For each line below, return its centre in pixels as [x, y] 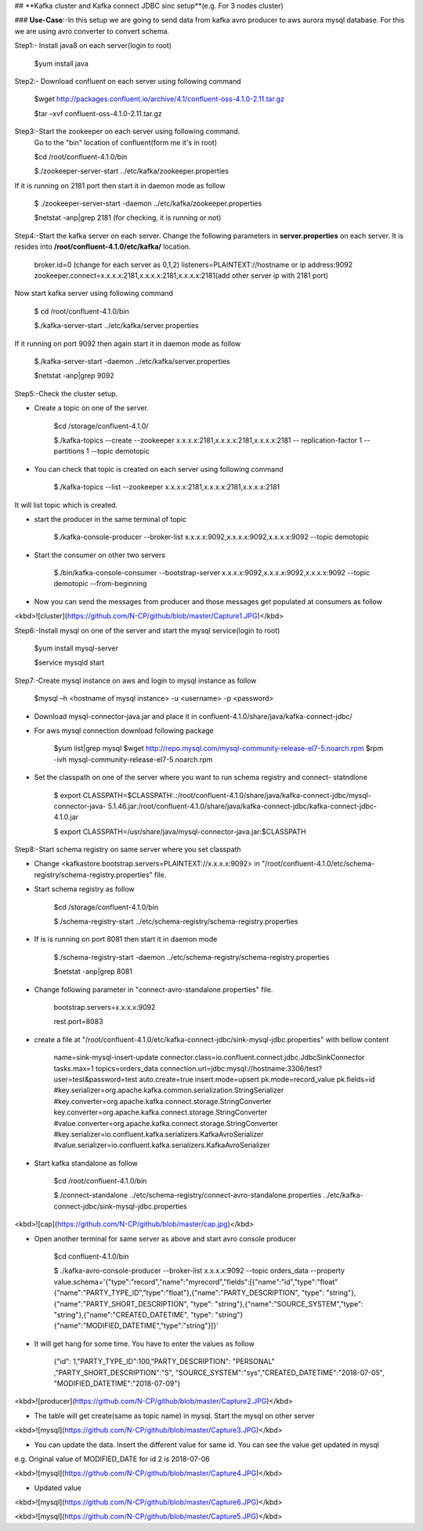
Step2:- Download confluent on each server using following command [128, 81]
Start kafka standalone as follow [86, 1163]
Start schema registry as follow [84, 889]
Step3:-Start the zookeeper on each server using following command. [127, 131]
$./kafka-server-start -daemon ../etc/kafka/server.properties [132, 361]
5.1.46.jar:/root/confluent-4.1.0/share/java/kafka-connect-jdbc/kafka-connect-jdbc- [242, 806]
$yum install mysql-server [76, 648]
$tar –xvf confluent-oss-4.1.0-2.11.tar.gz [98, 113]
